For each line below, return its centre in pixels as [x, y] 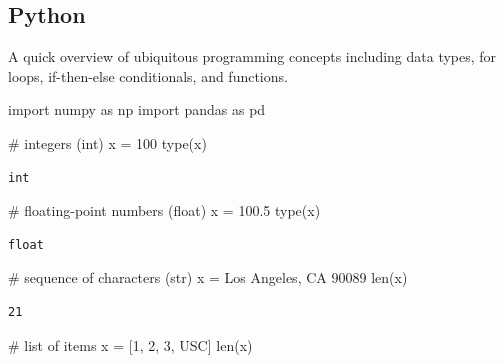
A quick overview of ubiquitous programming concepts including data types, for [252, 56]
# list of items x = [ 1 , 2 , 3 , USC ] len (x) [130, 344]
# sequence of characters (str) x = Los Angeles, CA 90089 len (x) [208, 277]
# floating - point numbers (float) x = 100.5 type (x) [164, 210]
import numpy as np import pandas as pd [137, 109]
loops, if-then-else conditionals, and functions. [148, 75]
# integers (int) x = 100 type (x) [107, 142]
